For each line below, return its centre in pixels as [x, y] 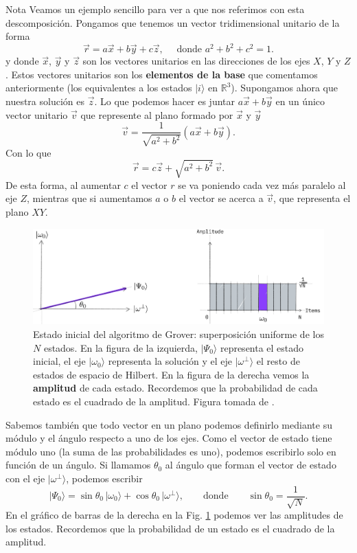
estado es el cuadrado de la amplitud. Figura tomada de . [154, 401]
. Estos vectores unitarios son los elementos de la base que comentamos [162, 74]
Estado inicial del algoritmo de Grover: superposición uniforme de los [178, 334]
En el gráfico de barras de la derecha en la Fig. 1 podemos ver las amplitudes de [174, 514]
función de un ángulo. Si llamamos [78, 465]
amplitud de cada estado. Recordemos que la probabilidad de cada [175, 388]
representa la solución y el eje [170, 361]
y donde [22, 61]
